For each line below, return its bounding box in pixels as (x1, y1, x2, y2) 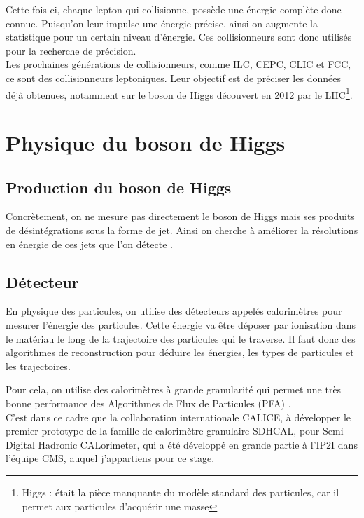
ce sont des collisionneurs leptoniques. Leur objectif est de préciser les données (6, 70, 341, 85)
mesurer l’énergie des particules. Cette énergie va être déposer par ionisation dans (6, 317, 356, 332)
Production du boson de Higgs (6, 176, 232, 198)
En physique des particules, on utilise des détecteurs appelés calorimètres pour (6, 304, 342, 318)
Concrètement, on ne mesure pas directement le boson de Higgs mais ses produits (6, 209, 355, 224)
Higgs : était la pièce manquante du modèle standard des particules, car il (22, 484, 339, 499)
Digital (6, 437, 35, 451)
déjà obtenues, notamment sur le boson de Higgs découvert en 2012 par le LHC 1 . (6, 85, 353, 102)
